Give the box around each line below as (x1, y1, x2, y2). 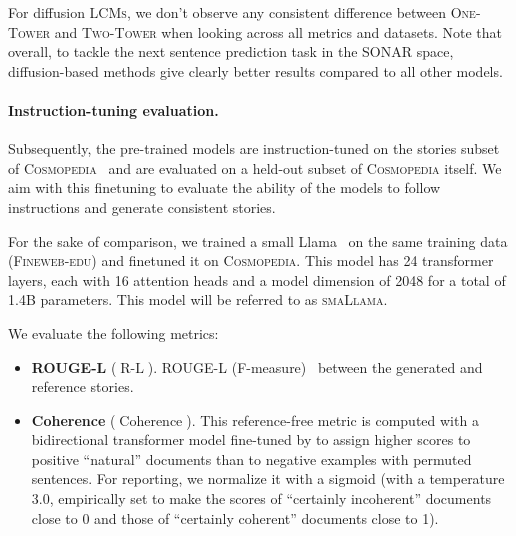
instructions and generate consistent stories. (8, 196, 276, 217)
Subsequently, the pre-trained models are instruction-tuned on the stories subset (8, 138, 500, 159)
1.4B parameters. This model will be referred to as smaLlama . (8, 289, 388, 310)
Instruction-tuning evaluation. (8, 99, 219, 120)
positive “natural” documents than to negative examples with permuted (31, 448, 472, 469)
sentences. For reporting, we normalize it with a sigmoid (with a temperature (31, 468, 505, 489)
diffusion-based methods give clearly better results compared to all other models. (8, 60, 503, 81)
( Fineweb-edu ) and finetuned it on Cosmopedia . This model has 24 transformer (8, 250, 494, 271)
